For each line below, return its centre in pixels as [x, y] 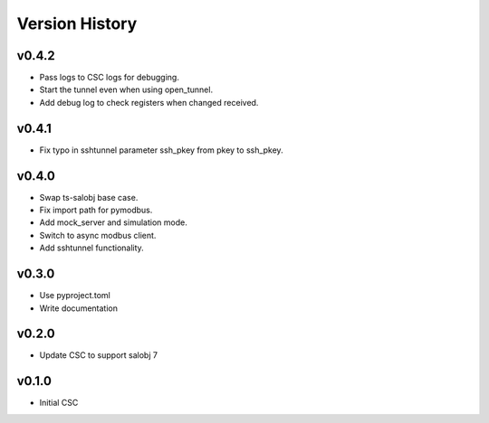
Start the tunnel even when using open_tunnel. [126, 89]
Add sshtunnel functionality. [91, 248]
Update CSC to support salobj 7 [99, 355]
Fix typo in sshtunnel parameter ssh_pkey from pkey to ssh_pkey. [162, 150]
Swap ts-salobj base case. [89, 197]
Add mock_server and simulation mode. [113, 222]
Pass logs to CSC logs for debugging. [110, 78]
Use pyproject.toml [75, 296]
